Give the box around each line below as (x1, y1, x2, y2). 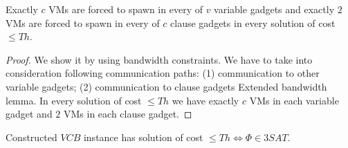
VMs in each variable (249, 93, 339, 107)
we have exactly (172, 93, 239, 107)
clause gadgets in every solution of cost (170, 15, 336, 30)
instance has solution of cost (83, 129, 203, 144)
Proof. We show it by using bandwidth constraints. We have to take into (6, 52, 313, 66)
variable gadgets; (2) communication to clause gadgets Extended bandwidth (6, 79, 327, 93)
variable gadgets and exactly (214, 2, 335, 16)
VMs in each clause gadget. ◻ (64, 107, 192, 121)
